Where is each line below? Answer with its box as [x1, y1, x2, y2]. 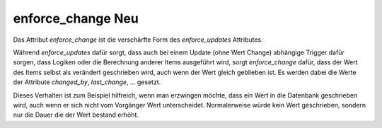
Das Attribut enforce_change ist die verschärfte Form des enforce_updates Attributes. [13, 35, 263, 44]
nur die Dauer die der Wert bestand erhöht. [13, 110, 139, 120]
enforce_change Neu [13, 11, 139, 26]
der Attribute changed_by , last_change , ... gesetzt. [13, 78, 161, 86]
